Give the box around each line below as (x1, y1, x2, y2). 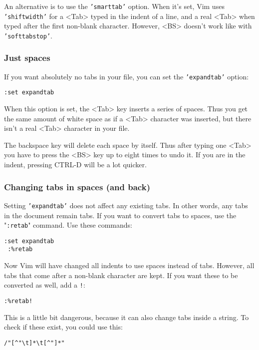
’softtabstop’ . (4, 30, 52, 40)
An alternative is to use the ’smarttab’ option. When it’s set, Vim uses (4, 1, 225, 11)
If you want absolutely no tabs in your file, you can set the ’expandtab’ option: (4, 71, 249, 81)
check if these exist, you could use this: (4, 322, 123, 332)
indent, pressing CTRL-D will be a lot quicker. (4, 159, 147, 170)
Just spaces (4, 51, 50, 64)
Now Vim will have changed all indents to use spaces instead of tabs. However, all (4, 260, 255, 271)
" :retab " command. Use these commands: (4, 220, 133, 230)
